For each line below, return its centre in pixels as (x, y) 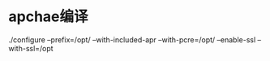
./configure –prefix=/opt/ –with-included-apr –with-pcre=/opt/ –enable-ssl (132, 39)
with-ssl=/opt (31, 48)
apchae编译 (48, 17)
